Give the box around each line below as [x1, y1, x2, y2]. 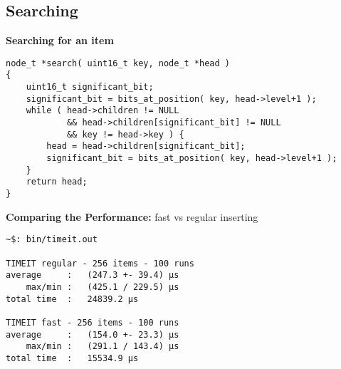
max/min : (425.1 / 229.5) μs [26, 281, 179, 292]
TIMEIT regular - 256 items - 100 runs [6, 258, 194, 269]
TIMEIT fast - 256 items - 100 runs [6, 317, 179, 328]
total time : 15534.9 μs [6, 353, 139, 363]
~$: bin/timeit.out [6, 234, 98, 245]
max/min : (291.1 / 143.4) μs [26, 341, 179, 352]
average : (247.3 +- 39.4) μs [6, 270, 179, 281]
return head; [26, 177, 88, 187]
